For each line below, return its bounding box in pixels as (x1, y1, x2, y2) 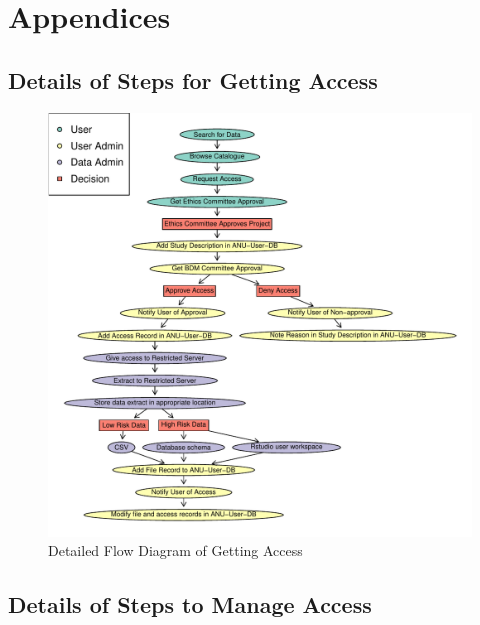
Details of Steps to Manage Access (8, 589, 372, 620)
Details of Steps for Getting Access (8, 64, 378, 95)
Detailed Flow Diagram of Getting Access (48, 540, 303, 561)
